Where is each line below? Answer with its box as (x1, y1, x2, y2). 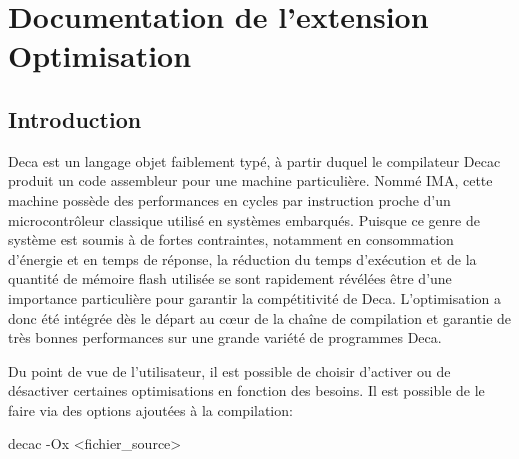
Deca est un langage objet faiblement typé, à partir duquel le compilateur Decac (8, 150, 501, 171)
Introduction (8, 103, 142, 134)
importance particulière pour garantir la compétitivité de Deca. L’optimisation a (8, 287, 502, 308)
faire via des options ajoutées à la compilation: (8, 399, 293, 420)
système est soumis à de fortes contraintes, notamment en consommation (8, 229, 454, 250)
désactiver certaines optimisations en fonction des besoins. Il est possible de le (8, 380, 485, 401)
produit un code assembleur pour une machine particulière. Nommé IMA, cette (8, 170, 493, 191)
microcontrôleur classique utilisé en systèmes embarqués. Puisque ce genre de (8, 209, 480, 230)
